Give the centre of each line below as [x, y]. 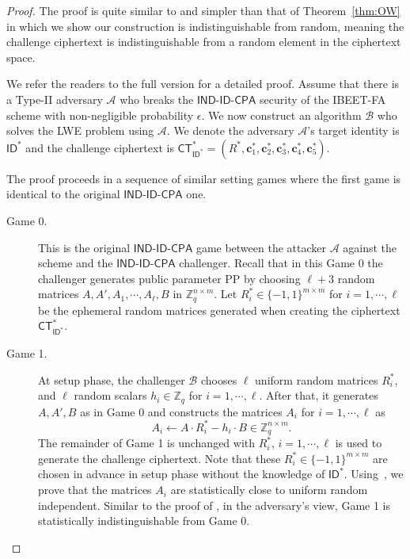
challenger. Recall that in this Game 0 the [281, 263]
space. [21, 57]
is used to [359, 443]
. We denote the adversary [230, 130]
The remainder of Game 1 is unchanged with [147, 443]
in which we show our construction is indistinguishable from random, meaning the [205, 26]
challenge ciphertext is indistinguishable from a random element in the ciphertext [204, 42]
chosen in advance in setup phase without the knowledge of [182, 474]
